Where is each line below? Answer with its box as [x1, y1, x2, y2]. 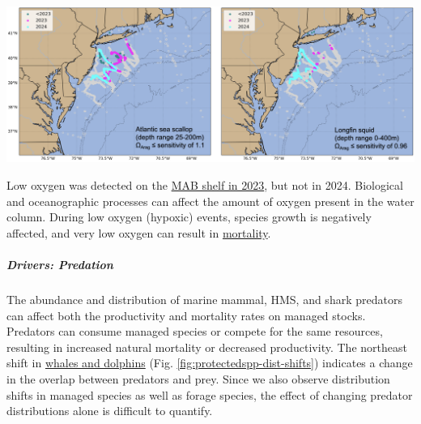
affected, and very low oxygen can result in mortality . [6, 224, 271, 241]
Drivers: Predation [6, 256, 113, 272]
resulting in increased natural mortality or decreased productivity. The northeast [6, 338, 407, 355]
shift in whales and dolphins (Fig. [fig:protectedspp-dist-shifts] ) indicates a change [6, 354, 413, 371]
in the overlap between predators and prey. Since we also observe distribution [6, 370, 390, 387]
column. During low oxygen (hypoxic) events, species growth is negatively [6, 208, 372, 225]
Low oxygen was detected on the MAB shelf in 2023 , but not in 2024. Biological [6, 177, 403, 194]
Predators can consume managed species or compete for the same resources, [6, 323, 383, 340]
